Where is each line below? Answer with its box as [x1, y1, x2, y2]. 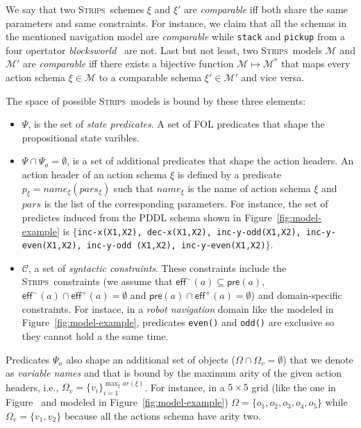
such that [113, 180, 154, 195]
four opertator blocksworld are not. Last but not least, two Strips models [6, 42, 322, 57]
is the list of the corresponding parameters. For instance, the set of [44, 196, 328, 211]
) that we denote [283, 352, 353, 366]
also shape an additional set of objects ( [66, 352, 235, 366]
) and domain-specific [251, 288, 342, 302]
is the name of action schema [187, 180, 311, 195]
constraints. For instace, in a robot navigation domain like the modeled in [22, 301, 334, 316]
